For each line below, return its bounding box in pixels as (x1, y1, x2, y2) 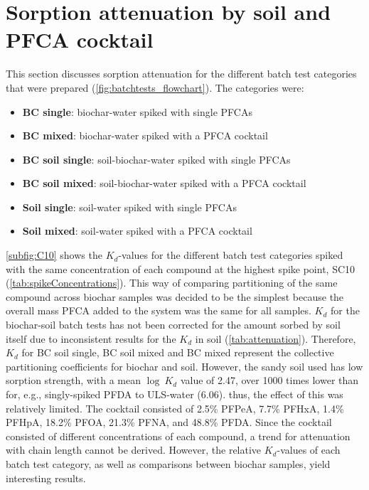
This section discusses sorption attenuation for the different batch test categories (6, 66, 357, 81)
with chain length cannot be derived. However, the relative (6, 442, 262, 457)
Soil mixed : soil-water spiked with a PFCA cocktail (22, 223, 252, 238)
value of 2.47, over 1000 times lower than (180, 373, 359, 388)
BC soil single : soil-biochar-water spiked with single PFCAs (22, 151, 291, 166)
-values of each (277, 442, 341, 457)
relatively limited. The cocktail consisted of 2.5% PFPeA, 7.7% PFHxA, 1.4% (6, 400, 344, 415)
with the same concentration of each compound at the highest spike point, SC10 (6, 261, 355, 276)
